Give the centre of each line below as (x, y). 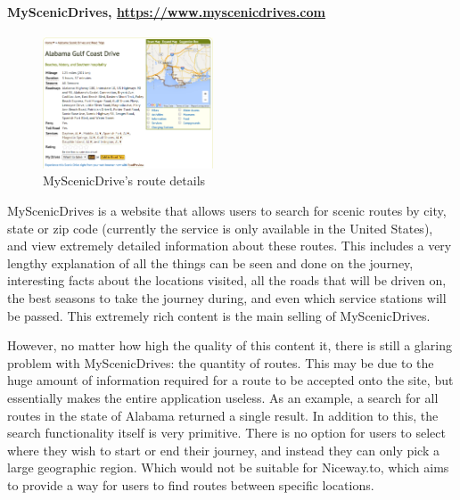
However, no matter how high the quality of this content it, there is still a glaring (230, 345)
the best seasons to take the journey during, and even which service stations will (227, 298)
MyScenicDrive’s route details (124, 180)
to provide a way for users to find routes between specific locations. (191, 484)
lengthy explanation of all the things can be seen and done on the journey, (210, 262)
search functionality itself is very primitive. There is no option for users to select (226, 433)
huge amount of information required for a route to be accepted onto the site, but (230, 380)
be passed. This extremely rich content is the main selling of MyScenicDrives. (219, 315)
